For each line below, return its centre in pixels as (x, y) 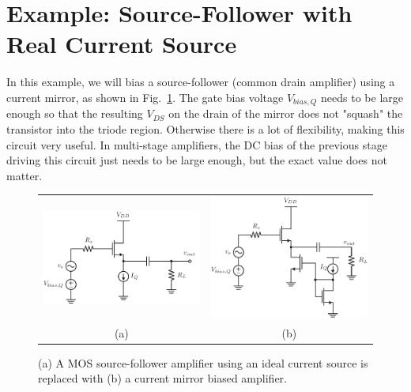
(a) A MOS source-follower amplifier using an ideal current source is (203, 362)
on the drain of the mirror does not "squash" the (286, 113)
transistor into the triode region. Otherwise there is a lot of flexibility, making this (205, 128)
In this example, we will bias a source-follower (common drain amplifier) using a (201, 82)
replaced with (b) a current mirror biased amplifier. (162, 378)
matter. (25, 175)
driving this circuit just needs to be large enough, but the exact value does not (197, 160)
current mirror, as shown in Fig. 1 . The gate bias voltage (145, 97)
